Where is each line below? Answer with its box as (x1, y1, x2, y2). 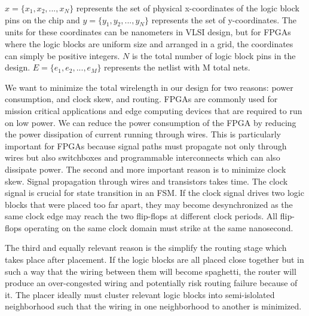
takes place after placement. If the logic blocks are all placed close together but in (5, 253, 304, 266)
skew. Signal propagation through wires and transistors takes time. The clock (5, 174, 288, 187)
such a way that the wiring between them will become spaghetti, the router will (5, 265, 296, 277)
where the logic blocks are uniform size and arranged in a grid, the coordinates (5, 37, 293, 50)
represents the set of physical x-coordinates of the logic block (76, 2, 299, 14)
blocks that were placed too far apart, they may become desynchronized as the (5, 198, 293, 210)
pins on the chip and (5, 13, 80, 26)
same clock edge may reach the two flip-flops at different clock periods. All (5, 210, 278, 222)
